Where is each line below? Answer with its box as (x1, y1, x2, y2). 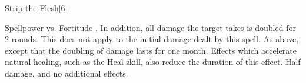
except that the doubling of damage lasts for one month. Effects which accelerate (5, 44, 297, 56)
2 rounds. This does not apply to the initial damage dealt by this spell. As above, (5, 33, 299, 45)
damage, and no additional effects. (5, 67, 128, 79)
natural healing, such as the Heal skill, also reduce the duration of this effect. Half (5, 56, 301, 68)
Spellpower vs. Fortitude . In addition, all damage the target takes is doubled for (5, 21, 296, 33)
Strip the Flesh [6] (5, 2, 68, 13)
